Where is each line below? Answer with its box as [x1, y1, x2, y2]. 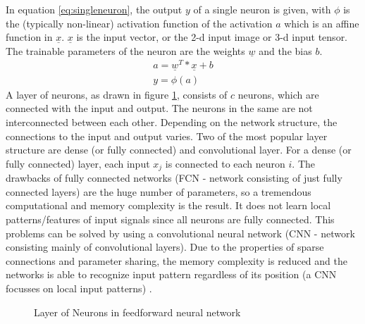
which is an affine [284, 15, 359, 30]
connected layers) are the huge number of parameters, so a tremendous [6, 184, 311, 199]
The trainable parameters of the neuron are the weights [6, 43, 245, 58]
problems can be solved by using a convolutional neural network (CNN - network [6, 225, 355, 240]
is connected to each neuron [165, 156, 285, 170]
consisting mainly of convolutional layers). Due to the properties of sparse [6, 239, 324, 254]
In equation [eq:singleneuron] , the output [6, 2, 182, 16]
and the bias [259, 43, 312, 58]
